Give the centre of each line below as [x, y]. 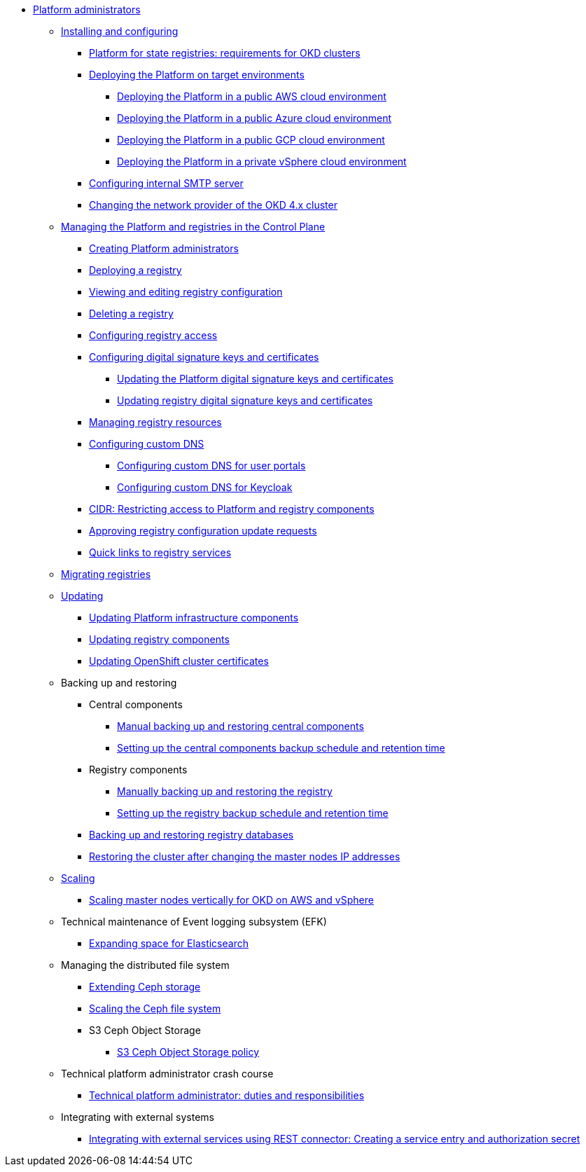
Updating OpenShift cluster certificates [179, 661]
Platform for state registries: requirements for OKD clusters [225, 53]
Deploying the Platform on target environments [197, 75]
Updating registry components [159, 639]
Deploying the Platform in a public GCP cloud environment [251, 140]
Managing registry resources [155, 422]
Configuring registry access [153, 335]
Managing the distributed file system [145, 965]
